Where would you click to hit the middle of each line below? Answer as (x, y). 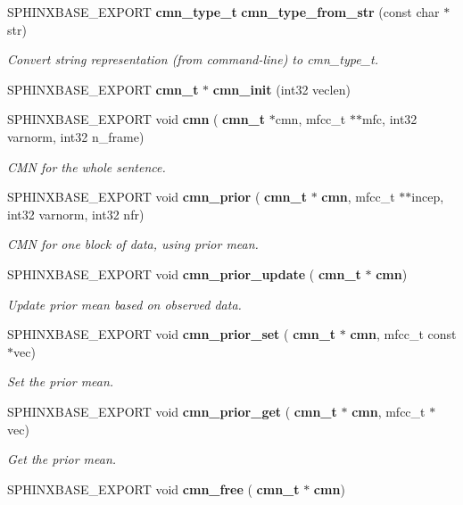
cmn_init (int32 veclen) (281, 89)
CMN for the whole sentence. (87, 166)
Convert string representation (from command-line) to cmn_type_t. (193, 59)
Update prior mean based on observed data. (124, 304)
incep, (428, 197)
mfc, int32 (389, 119)
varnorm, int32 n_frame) (76, 136)
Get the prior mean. (62, 459)
